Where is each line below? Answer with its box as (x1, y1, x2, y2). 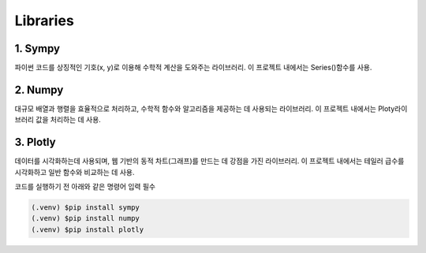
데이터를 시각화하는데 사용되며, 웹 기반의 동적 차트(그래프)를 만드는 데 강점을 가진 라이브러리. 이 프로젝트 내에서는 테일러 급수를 (14, 156, 405, 166)
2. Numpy (14, 83, 64, 96)
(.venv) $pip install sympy (31, 203, 140, 212)
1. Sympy (14, 42, 61, 55)
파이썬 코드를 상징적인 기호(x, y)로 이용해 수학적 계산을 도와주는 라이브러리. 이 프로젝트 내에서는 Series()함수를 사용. (14, 63, 372, 73)
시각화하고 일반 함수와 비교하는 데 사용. (14, 167, 135, 177)
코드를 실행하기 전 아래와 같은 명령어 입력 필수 (14, 182, 156, 192)
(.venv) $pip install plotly (31, 225, 144, 234)
